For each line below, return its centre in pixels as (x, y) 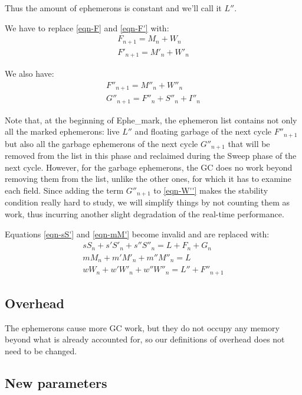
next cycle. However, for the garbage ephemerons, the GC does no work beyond (149, 167)
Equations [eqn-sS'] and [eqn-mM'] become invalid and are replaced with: (137, 234)
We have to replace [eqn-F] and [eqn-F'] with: (87, 27)
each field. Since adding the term (64, 190)
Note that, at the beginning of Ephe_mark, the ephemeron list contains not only (151, 120)
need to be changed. (41, 351)
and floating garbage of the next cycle (203, 131)
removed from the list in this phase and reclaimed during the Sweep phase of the (151, 156)
